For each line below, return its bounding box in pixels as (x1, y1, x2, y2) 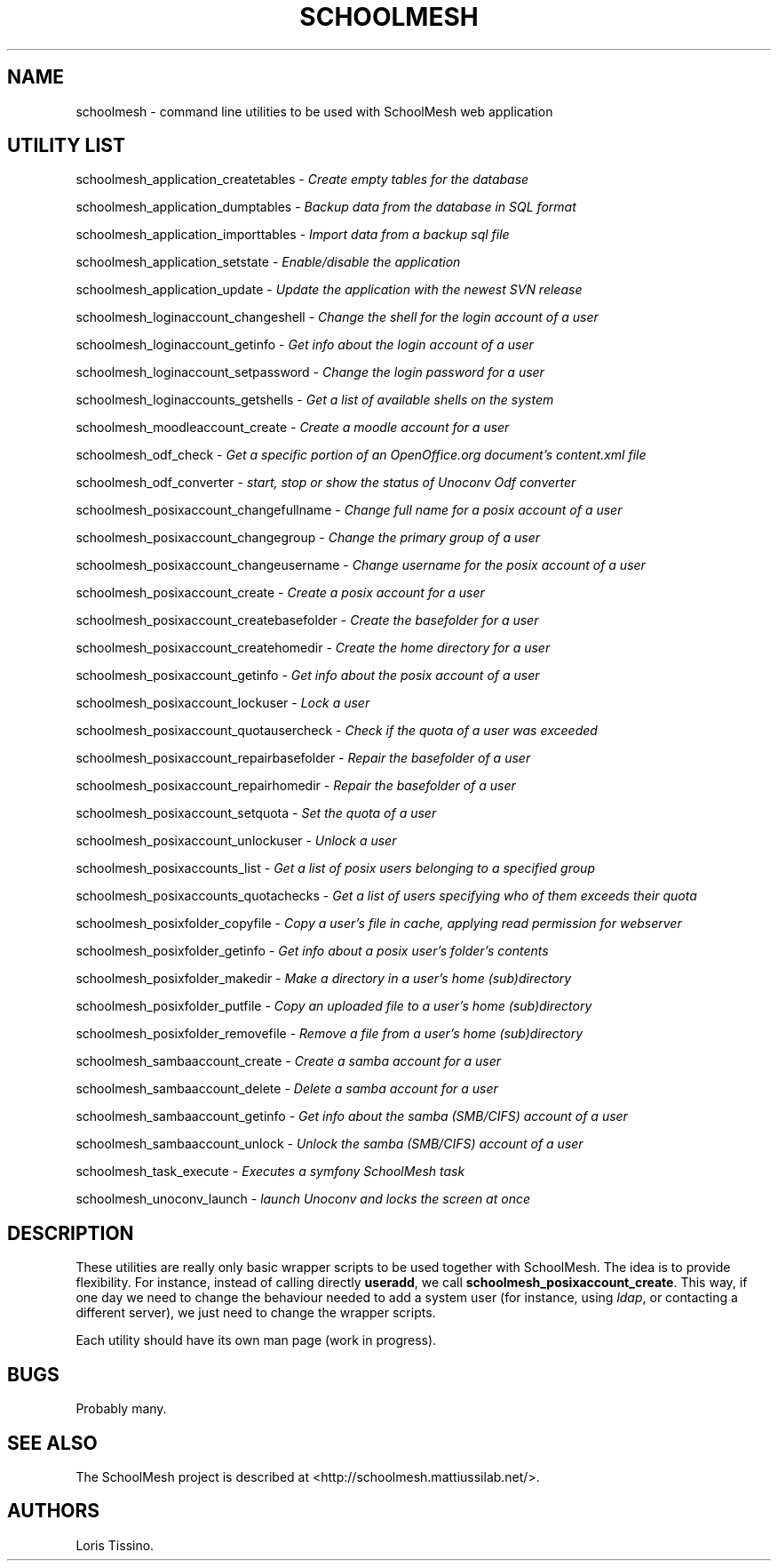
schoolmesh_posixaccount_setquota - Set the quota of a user (75, 805, 437, 821)
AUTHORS (7, 1500, 100, 1523)
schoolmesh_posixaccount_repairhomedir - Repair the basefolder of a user (75, 778, 516, 794)
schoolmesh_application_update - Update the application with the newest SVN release (75, 282, 583, 298)
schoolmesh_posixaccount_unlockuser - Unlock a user (75, 833, 397, 849)
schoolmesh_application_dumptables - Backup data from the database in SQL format (75, 199, 576, 215)
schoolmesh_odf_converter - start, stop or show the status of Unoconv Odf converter (75, 475, 576, 491)
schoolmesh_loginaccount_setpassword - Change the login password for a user (75, 364, 544, 380)
